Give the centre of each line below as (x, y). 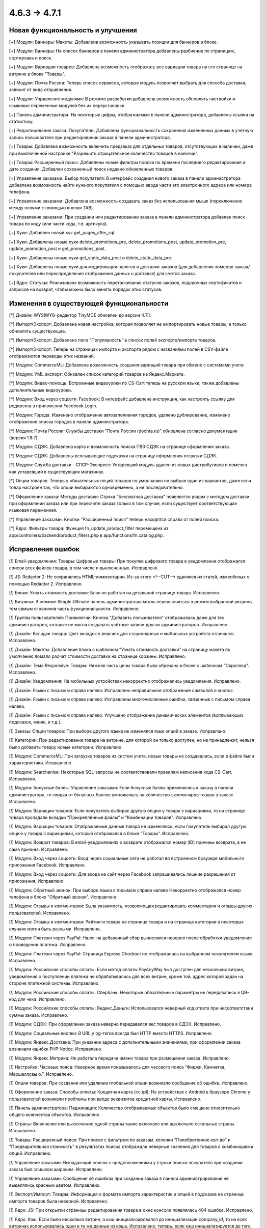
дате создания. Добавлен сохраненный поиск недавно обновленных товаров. (91, 169)
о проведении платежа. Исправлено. (48, 945)
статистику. (21, 121)
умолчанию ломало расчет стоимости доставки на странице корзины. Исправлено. (98, 656)
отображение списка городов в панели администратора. (69, 422)
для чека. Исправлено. (42, 999)
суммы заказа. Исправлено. (39, 1015)
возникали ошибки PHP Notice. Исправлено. (56, 1049)
